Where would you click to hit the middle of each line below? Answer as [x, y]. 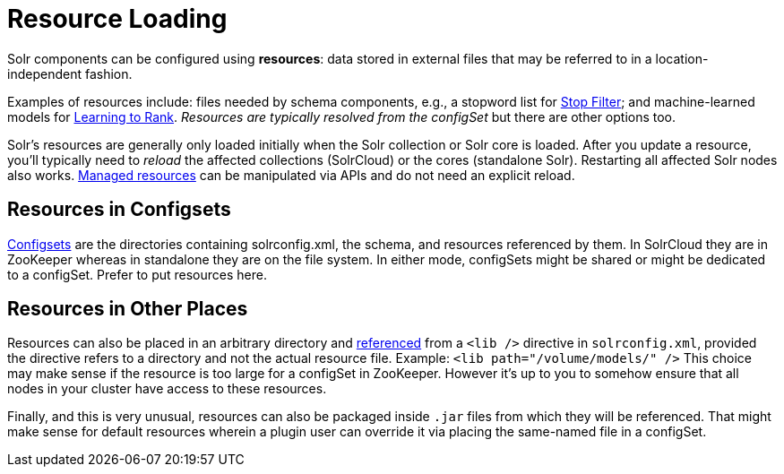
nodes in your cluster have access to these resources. [167, 389]
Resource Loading [117, 19]
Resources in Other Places [128, 309]
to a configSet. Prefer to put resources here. [137, 274]
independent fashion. [70, 73]
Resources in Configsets [119, 210]
